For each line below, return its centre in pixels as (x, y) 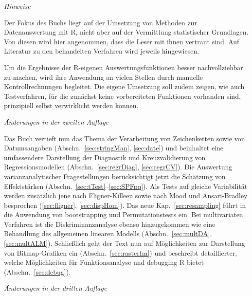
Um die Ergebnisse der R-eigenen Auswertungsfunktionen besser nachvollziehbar (124, 67)
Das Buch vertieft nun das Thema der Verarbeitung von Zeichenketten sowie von (125, 138)
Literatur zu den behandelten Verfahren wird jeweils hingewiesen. (102, 51)
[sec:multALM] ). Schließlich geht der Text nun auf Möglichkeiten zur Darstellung (125, 243)
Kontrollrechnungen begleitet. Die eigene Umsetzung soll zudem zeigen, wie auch (124, 86)
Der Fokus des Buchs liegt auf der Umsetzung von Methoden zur (100, 22)
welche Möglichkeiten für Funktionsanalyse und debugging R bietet (104, 262)
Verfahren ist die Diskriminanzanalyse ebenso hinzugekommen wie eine (110, 224)
